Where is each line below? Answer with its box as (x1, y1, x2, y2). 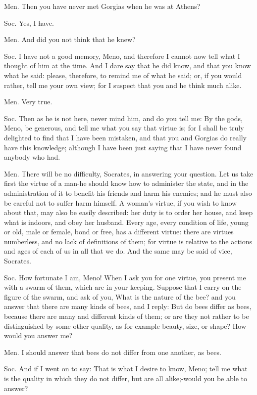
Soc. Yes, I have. (4, 17, 54, 28)
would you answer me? (4, 330, 73, 341)
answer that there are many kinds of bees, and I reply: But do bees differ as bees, (4, 301, 252, 311)
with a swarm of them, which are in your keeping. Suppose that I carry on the (4, 282, 242, 292)
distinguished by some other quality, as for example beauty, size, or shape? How (4, 320, 247, 331)
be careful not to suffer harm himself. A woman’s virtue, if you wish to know (4, 197, 237, 208)
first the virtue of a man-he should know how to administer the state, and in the (4, 178, 249, 188)
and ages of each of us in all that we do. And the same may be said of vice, (4, 246, 232, 256)
